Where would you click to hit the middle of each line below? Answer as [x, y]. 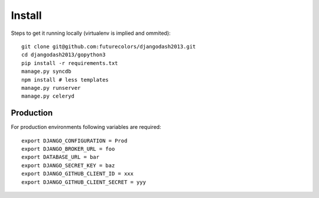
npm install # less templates [65, 79]
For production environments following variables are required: [86, 127]
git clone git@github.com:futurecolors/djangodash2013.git [109, 46]
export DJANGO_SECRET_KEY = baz [68, 165]
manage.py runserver [51, 88]
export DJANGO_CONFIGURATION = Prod [74, 141]
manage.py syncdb [46, 72]
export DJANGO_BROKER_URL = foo [68, 149]
